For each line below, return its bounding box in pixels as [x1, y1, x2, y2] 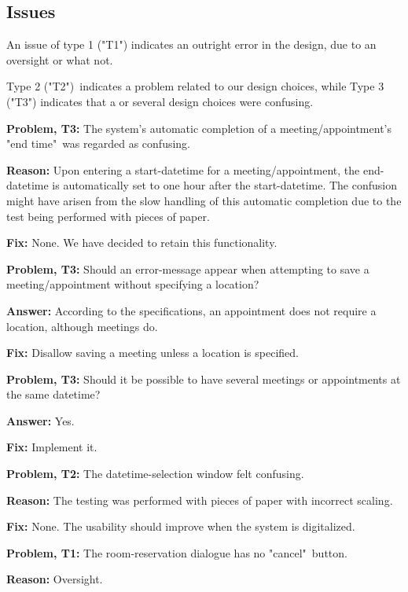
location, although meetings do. [6, 318, 158, 334]
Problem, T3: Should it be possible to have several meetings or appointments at [6, 370, 401, 387]
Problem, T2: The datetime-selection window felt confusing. [6, 465, 304, 482]
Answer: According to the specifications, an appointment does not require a [6, 302, 377, 318]
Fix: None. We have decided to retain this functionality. [6, 234, 278, 251]
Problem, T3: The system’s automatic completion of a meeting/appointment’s [6, 120, 391, 136]
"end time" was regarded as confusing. [6, 135, 190, 152]
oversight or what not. [6, 51, 113, 68]
